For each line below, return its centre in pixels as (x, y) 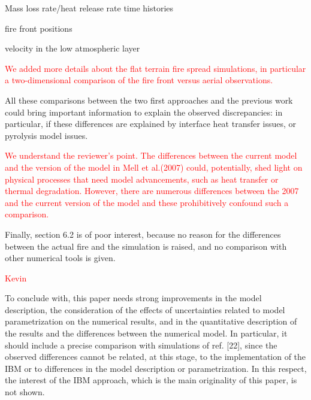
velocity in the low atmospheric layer (73, 48)
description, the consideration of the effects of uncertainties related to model (145, 309)
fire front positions (39, 28)
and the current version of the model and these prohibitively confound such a (147, 202)
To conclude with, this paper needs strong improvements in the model (133, 298)
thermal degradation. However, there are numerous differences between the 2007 (152, 191)
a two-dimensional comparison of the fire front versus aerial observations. (139, 80)
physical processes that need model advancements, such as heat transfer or (142, 179)
